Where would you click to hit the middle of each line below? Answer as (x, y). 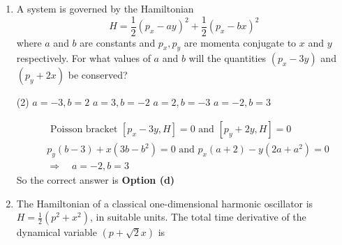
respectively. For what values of (83, 58)
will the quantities (228, 58)
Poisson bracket (84, 130)
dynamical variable (57, 232)
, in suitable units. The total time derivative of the (198, 217)
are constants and (118, 42)
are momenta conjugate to (240, 42)
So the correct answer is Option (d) (96, 179)
